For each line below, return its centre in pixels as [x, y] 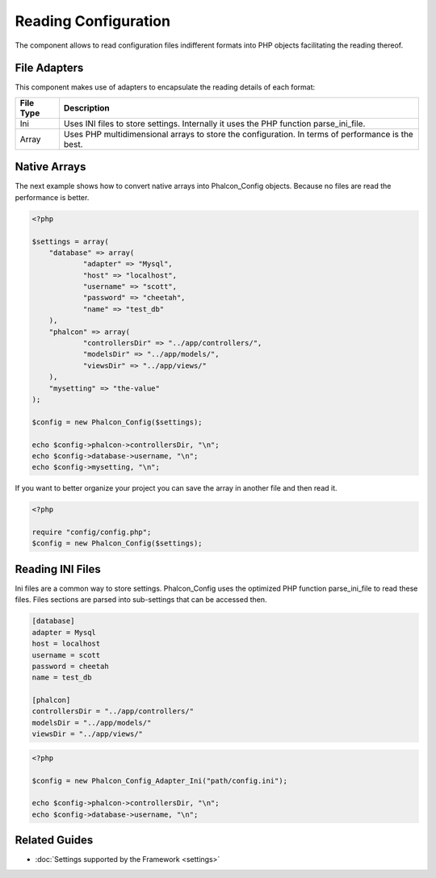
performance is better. [52, 197]
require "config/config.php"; [92, 532]
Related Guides [54, 840]
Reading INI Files [58, 569]
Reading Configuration [93, 21]
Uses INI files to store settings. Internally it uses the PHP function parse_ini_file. [214, 123]
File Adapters [49, 68]
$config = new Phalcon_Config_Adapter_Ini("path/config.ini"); [160, 780]
